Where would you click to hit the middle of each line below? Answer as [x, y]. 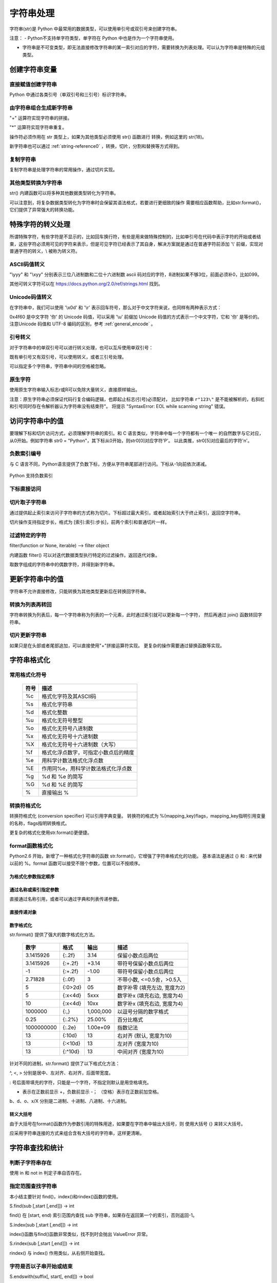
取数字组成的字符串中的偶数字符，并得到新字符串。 [63, 565]
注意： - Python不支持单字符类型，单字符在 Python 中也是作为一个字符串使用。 [93, 38]
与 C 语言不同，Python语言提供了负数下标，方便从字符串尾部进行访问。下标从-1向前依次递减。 [110, 464]
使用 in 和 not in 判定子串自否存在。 [47, 1173]
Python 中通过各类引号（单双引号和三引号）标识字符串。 [69, 94]
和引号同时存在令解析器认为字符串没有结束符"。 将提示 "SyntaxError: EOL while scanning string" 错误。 [119, 406]
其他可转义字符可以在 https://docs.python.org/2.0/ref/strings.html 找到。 [86, 284]
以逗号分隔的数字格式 [143, 1012]
